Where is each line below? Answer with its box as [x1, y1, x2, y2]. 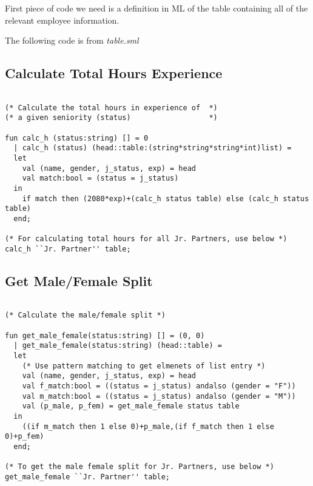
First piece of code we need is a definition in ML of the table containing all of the [5, 2, 308, 14]
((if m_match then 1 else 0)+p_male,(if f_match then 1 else [22, 422, 274, 431]
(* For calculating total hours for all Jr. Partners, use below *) [5, 235, 288, 244]
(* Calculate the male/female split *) [5, 311, 166, 320]
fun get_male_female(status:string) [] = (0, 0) [5, 331, 205, 340]
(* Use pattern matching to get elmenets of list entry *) [22, 361, 266, 370]
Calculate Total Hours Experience [5, 64, 223, 82]
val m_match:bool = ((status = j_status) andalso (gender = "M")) [22, 391, 296, 401]
